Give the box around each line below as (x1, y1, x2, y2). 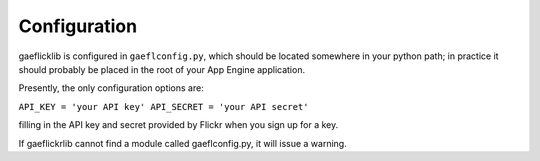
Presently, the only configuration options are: (18, 82, 204, 94)
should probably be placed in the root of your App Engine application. (18, 63, 305, 75)
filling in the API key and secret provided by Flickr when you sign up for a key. (18, 119, 339, 131)
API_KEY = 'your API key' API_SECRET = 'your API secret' (18, 101, 309, 112)
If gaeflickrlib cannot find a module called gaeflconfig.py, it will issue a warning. (18, 137, 347, 149)
